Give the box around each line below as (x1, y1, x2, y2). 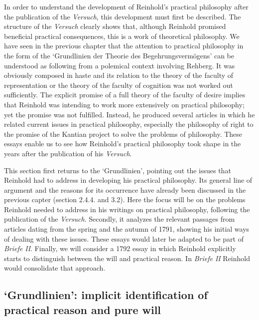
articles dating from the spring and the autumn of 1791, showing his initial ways (4, 224, 250, 234)
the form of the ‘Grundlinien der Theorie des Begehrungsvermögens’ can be (4, 50, 234, 60)
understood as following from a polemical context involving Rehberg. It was (4, 60, 235, 70)
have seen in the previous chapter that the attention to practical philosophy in (4, 40, 244, 51)
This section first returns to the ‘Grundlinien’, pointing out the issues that (4, 165, 231, 175)
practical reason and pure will (4, 302, 161, 317)
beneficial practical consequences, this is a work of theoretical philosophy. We (4, 30, 240, 41)
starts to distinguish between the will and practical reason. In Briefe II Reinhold (4, 253, 251, 263)
